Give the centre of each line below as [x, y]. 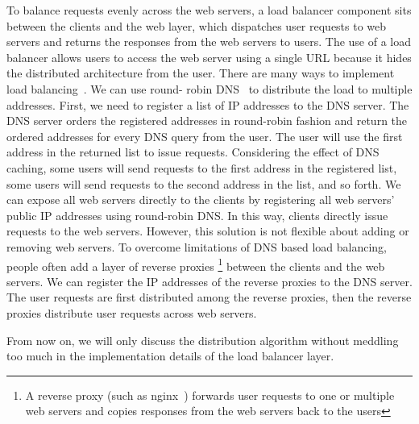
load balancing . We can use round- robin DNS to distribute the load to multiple [209, 88]
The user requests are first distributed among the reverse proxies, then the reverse [209, 297]
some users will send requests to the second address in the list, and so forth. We [204, 183]
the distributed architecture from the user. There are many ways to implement [201, 73]
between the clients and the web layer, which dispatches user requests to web [197, 25]
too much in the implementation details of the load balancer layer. [170, 356]
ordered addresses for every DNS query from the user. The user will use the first [205, 136]
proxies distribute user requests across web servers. [132, 312]
